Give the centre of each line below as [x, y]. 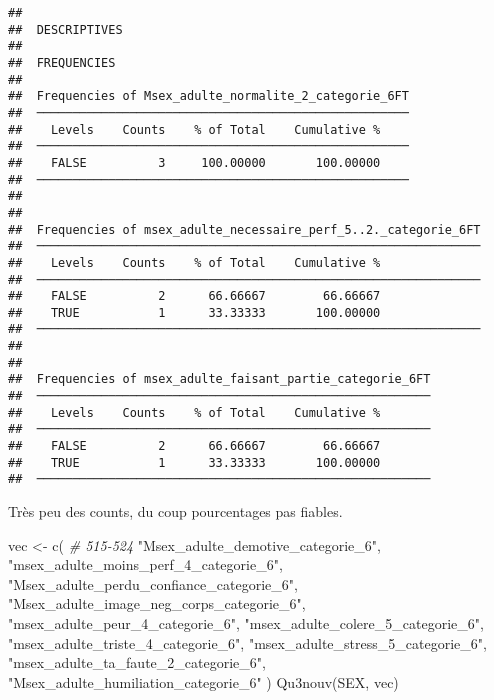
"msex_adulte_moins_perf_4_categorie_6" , [145, 564]
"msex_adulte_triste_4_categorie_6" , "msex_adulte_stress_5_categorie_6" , [247, 642]
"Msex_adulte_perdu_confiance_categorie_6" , [153, 583]
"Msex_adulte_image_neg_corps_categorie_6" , [157, 603]
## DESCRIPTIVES [65, 29]
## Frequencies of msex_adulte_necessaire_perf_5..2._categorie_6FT [244, 229]
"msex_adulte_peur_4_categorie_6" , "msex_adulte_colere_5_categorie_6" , [246, 623]
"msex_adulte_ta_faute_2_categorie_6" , [137, 662]
